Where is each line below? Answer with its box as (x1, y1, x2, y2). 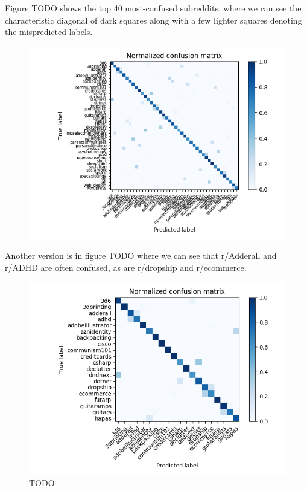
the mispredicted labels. (5, 25, 93, 38)
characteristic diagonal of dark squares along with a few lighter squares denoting (5, 13, 302, 26)
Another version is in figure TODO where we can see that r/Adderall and (5, 249, 277, 262)
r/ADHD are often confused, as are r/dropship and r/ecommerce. (5, 261, 247, 273)
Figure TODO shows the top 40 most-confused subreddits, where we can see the (5, 2, 302, 14)
